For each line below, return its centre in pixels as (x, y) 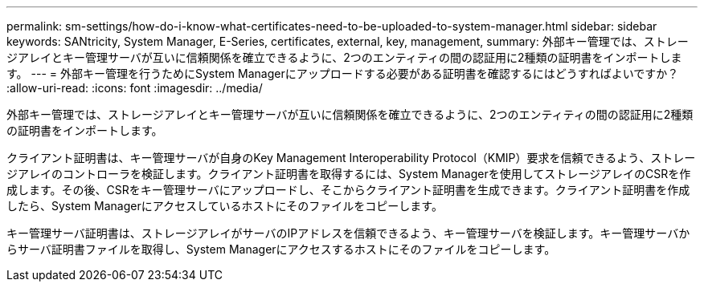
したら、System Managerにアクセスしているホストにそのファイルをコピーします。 (225, 206)
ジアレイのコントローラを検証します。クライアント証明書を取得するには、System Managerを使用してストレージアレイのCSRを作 (349, 174)
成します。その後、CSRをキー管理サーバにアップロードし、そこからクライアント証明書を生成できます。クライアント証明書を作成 (348, 190)
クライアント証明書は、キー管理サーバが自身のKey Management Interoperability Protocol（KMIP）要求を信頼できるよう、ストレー (351, 158)
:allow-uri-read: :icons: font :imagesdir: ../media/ (135, 88)
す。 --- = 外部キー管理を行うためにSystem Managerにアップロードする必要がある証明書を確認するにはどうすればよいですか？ (343, 73)
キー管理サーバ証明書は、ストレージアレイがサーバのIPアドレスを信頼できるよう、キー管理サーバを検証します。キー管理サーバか (348, 233)
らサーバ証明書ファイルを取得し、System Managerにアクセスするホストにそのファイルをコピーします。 (281, 249)
